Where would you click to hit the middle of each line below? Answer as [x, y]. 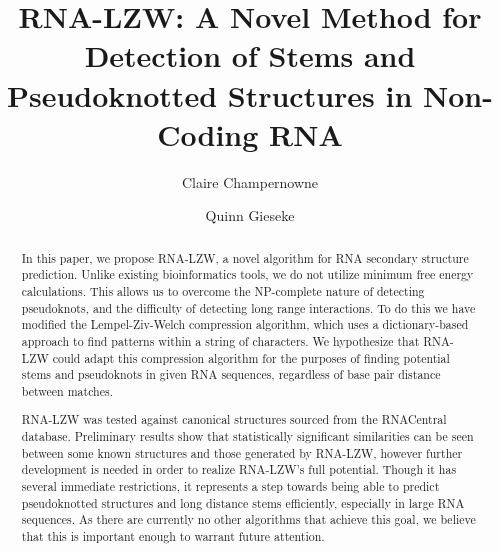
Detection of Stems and [250, 55]
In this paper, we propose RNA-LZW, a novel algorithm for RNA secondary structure [245, 257]
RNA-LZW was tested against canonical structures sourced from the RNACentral [234, 419]
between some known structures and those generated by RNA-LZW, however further [242, 452]
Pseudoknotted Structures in [210, 94]
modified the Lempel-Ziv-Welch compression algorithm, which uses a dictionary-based [245, 324]
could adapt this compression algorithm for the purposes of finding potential [251, 357]
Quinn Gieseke [250, 215]
